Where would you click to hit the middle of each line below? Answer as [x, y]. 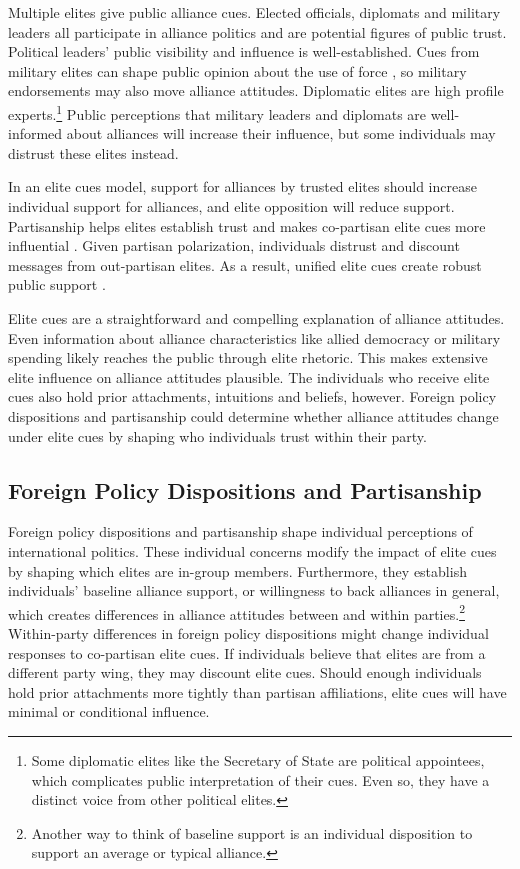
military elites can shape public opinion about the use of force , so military [237, 70]
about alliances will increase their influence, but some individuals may [281, 133]
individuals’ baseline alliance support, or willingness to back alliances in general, [254, 590]
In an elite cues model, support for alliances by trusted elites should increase [242, 186]
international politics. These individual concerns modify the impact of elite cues [252, 550]
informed [35, 133]
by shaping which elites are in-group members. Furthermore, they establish [237, 570]
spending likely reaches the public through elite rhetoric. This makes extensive [248, 357]
